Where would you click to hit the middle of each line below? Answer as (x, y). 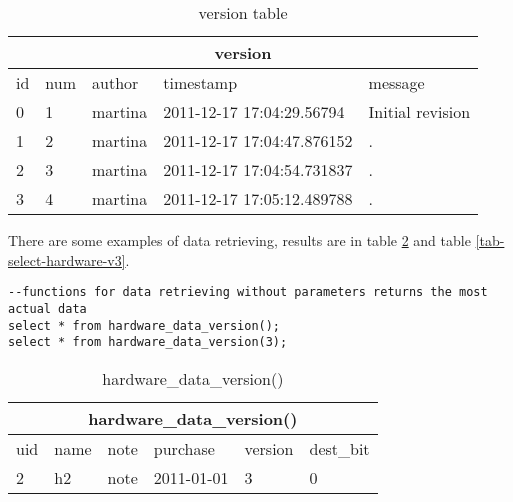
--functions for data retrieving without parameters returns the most (248, 292)
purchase (184, 448)
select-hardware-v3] (67, 259)
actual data (47, 308)
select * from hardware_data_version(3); (148, 342)
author (115, 82)
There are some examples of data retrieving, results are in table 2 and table (239, 240)
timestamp (200, 82)
